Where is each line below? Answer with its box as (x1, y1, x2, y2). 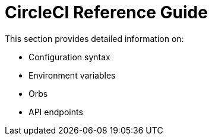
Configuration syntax (29, 51, 110, 62)
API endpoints (29, 106, 83, 117)
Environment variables (29, 70, 116, 80)
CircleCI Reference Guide (5, 2, 208, 22)
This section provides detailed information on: (5, 33, 184, 44)
